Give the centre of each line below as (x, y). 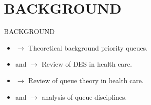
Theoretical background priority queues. (88, 47)
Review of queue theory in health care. (86, 80)
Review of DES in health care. (87, 64)
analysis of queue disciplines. (84, 96)
